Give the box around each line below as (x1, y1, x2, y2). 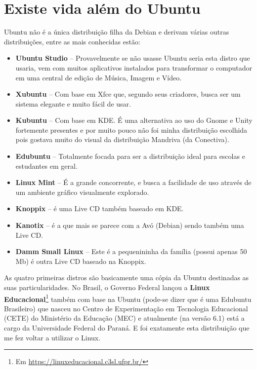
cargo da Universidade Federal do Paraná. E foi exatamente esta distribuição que (4, 323, 250, 333)
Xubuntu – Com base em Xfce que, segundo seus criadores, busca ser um (15, 89, 241, 99)
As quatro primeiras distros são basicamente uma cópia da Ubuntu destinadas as (4, 272, 249, 283)
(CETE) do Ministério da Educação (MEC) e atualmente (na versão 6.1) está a (4, 313, 245, 323)
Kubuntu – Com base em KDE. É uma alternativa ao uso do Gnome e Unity (15, 115, 253, 125)
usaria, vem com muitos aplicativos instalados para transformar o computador (15, 62, 253, 73)
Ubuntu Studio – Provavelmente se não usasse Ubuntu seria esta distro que (15, 53, 250, 63)
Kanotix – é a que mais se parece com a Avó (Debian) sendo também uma (15, 220, 244, 230)
